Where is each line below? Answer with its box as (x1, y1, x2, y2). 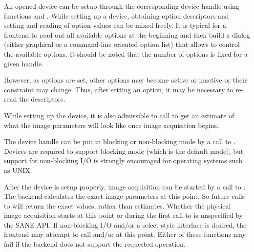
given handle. (4, 58, 43, 68)
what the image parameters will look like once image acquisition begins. (4, 120, 219, 130)
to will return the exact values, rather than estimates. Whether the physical (4, 200, 231, 210)
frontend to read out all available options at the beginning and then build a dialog (4, 29, 250, 40)
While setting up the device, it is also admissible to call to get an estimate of (4, 110, 234, 120)
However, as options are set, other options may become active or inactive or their (4, 75, 247, 85)
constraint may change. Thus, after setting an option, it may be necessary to (4, 84, 233, 94)
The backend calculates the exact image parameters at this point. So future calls (4, 191, 245, 201)
